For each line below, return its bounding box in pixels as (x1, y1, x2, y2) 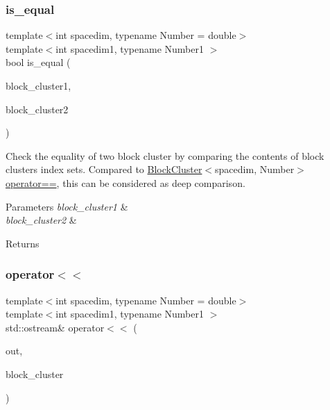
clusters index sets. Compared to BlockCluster (6, 162, 202, 177)
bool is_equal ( (6, 55, 71, 69)
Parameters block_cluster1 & (6, 199, 128, 213)
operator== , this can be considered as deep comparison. (6, 175, 245, 190)
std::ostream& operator (6, 320, 105, 334)
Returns (6, 236, 40, 250)
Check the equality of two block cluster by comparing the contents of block (6, 148, 324, 163)
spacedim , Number (215, 162, 295, 177)
